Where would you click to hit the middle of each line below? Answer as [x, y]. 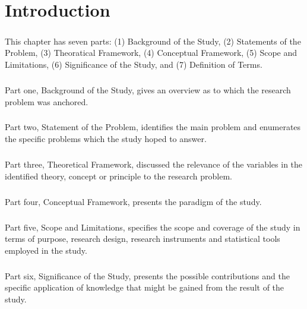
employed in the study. [46, 250]
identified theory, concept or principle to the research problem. [118, 176]
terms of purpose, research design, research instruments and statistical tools [143, 239]
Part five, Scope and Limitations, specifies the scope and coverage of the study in [153, 227]
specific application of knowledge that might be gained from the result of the [145, 287]
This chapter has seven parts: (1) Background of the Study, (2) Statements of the [153, 41]
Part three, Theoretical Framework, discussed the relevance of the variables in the [154, 164]
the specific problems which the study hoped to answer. [106, 139]
